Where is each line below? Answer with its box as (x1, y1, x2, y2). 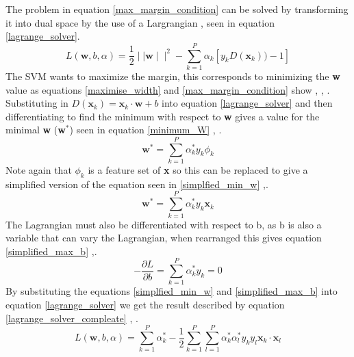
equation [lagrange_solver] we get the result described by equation (5, 297, 285, 312)
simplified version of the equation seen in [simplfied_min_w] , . (5, 176, 268, 191)
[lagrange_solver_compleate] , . (5, 310, 138, 325)
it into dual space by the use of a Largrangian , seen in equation (5, 15, 275, 29)
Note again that (5, 163, 72, 176)
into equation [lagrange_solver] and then (162, 96, 333, 110)
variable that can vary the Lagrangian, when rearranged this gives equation (5, 230, 322, 245)
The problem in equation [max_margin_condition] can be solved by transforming (5, 2, 349, 16)
